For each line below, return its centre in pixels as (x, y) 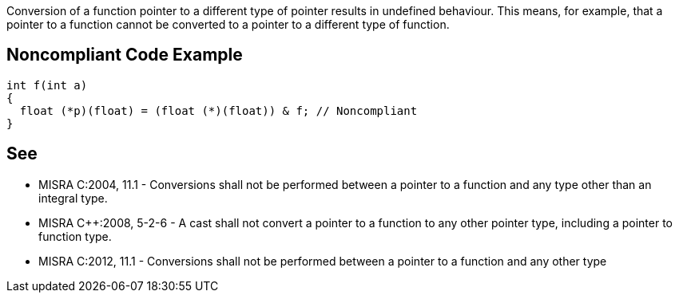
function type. (75, 236)
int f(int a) (47, 85)
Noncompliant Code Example (125, 55)
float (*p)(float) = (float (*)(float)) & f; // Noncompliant (218, 110)
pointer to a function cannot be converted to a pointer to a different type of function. (228, 24)
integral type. (73, 198)
